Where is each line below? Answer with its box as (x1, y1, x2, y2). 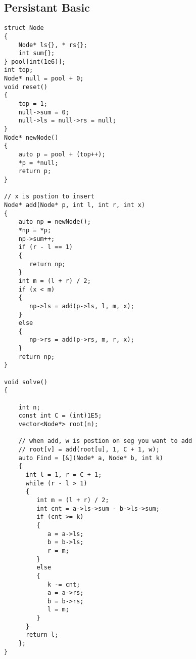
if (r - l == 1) (18, 243, 73, 251)
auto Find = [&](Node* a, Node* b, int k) (18, 454, 163, 462)
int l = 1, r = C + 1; (25, 471, 102, 478)
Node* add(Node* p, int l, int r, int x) (4, 201, 145, 209)
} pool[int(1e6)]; (4, 58, 66, 65)
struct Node (4, 24, 44, 32)
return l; (25, 631, 59, 639)
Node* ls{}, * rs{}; (18, 41, 87, 49)
